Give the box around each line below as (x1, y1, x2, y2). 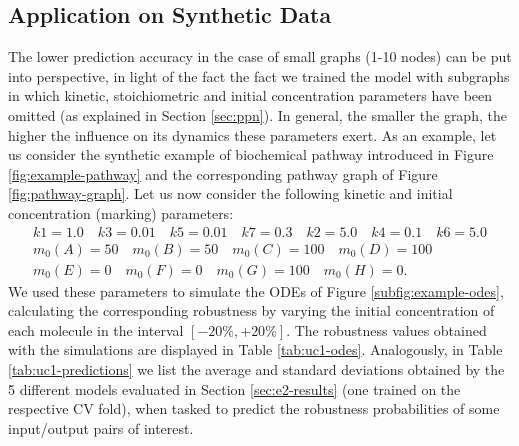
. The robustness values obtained (286, 319, 487, 340)
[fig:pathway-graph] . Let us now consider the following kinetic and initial (8, 183, 453, 204)
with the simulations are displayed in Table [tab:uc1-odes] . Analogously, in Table (8, 339, 503, 360)
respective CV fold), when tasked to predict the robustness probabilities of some (8, 398, 500, 419)
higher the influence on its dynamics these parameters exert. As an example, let (8, 124, 497, 145)
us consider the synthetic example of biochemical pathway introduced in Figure (8, 144, 494, 165)
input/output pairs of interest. (8, 417, 194, 438)
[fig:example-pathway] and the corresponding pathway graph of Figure (8, 163, 438, 184)
